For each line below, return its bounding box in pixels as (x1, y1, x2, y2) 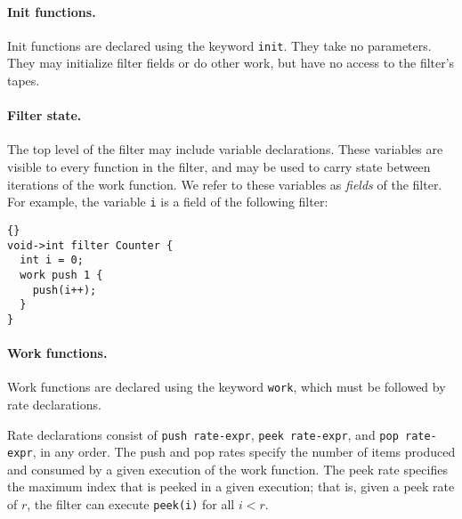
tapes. (7, 71, 40, 90)
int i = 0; (20, 254, 84, 267)
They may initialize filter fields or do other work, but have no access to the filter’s (7, 53, 455, 72)
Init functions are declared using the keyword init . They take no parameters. (7, 36, 432, 54)
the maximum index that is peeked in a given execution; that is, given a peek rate (7, 477, 455, 496)
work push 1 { (20, 268, 103, 281)
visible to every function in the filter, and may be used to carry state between (7, 158, 431, 176)
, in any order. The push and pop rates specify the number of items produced (32, 442, 456, 461)
